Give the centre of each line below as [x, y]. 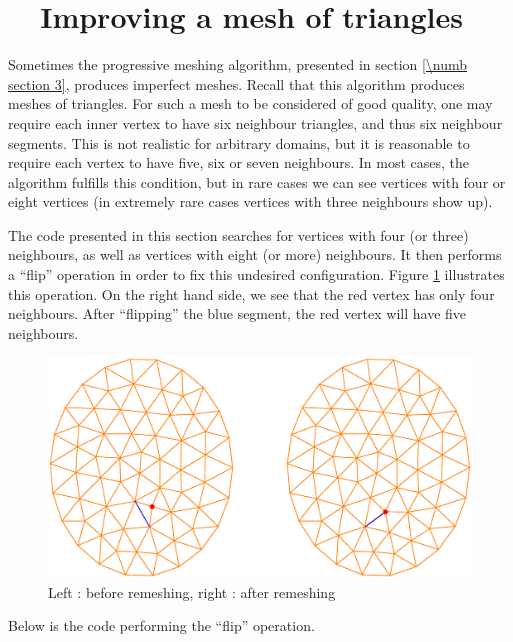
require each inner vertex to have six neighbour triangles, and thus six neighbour [255, 122]
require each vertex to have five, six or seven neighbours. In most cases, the [239, 162]
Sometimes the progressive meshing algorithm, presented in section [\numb [238, 64]
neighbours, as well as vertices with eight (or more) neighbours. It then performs [255, 254]
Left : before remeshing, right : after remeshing [192, 591]
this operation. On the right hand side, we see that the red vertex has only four [251, 293]
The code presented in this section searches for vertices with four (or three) [238, 234]
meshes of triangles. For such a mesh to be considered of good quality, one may [250, 103]
